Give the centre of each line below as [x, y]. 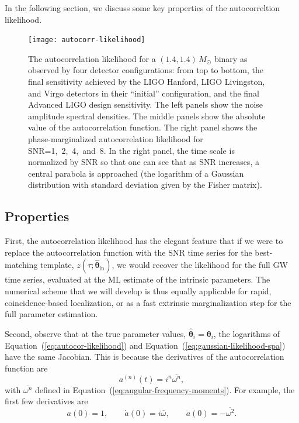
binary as [231, 58]
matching [21, 265]
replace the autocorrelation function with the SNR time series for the [128, 252]
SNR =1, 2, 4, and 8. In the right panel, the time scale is [131, 150]
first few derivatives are [46, 401]
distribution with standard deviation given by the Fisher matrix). [145, 185]
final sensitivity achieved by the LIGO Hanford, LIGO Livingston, [147, 82]
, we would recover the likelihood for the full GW [200, 265]
